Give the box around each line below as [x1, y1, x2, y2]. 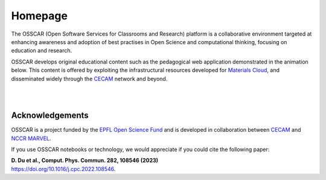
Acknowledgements [11, 111, 89, 121]
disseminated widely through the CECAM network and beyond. [11, 75, 168, 82]
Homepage [11, 9, 68, 22]
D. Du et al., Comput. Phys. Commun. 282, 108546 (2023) [11, 157, 159, 164]
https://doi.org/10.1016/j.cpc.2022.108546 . [11, 165, 116, 172]
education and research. [11, 47, 72, 54]
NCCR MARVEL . [11, 135, 51, 142]
